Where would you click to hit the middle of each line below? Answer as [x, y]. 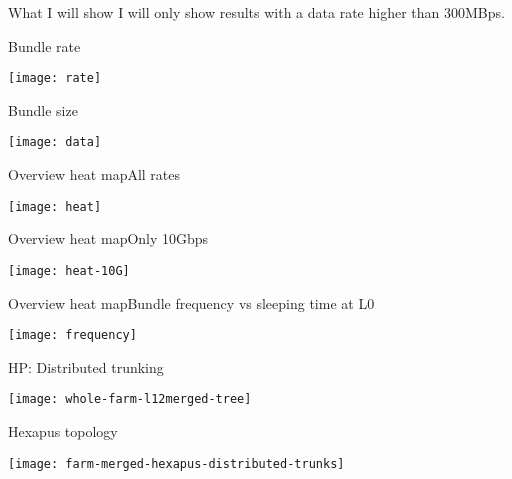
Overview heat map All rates [94, 174]
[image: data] [55, 142]
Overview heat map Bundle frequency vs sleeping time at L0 [191, 302]
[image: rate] [55, 78]
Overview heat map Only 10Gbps [108, 238]
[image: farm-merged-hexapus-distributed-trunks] [176, 463]
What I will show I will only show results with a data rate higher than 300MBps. [256, 12]
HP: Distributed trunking [86, 366]
